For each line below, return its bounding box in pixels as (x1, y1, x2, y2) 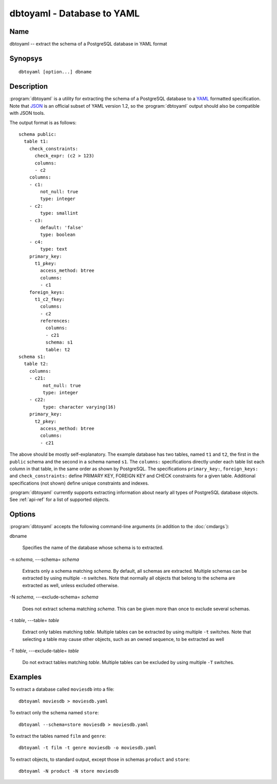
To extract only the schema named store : (9, 710, 100, 716)
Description (9, 82, 48, 91)
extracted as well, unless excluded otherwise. (22, 582, 119, 588)
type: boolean (40, 232, 76, 238)
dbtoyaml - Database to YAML (9, 8, 140, 19)
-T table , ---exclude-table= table (9, 648, 79, 654)
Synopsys (9, 54, 43, 63)
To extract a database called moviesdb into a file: (9, 686, 115, 692)
